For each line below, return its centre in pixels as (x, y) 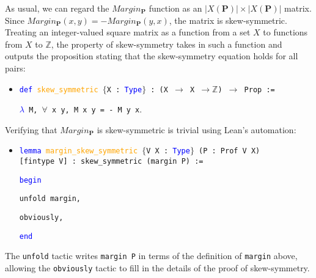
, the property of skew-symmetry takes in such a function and (167, 44)
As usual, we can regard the (57, 8)
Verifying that (31, 129)
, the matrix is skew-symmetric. (228, 20)
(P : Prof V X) (230, 151)
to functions (285, 32)
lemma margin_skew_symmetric (79, 151)
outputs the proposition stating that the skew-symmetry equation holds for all (152, 56)
